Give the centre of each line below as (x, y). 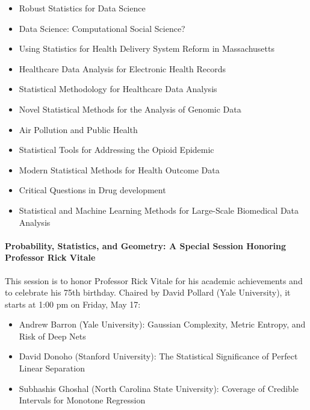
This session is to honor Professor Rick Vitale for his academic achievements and (154, 280)
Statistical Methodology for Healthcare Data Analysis (118, 89)
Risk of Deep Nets (52, 336)
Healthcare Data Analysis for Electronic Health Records (122, 68)
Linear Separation (52, 368)
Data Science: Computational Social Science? (102, 28)
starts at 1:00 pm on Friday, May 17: (73, 304)
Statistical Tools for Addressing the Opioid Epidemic (116, 150)
